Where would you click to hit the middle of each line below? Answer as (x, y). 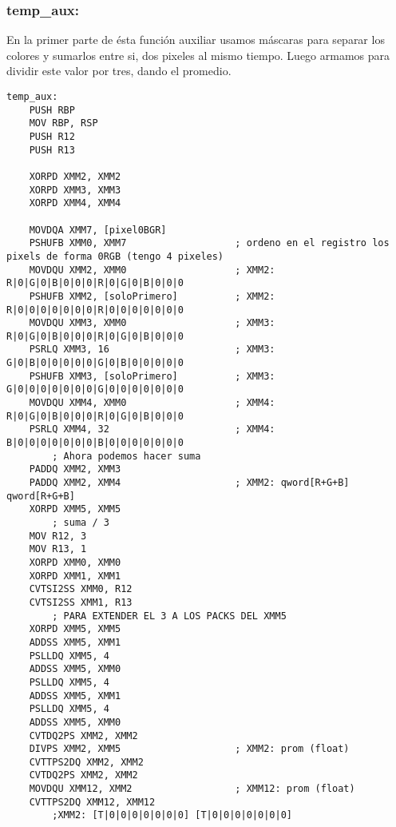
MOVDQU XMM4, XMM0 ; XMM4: (152, 403)
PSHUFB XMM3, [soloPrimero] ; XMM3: (152, 376)
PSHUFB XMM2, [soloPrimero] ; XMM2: (152, 296)
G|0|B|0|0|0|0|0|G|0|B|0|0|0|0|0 (95, 363)
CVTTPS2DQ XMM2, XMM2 (86, 762)
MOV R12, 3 (58, 536)
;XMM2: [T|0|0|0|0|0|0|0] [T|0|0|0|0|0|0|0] (172, 815)
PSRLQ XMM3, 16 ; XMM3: (152, 350)
